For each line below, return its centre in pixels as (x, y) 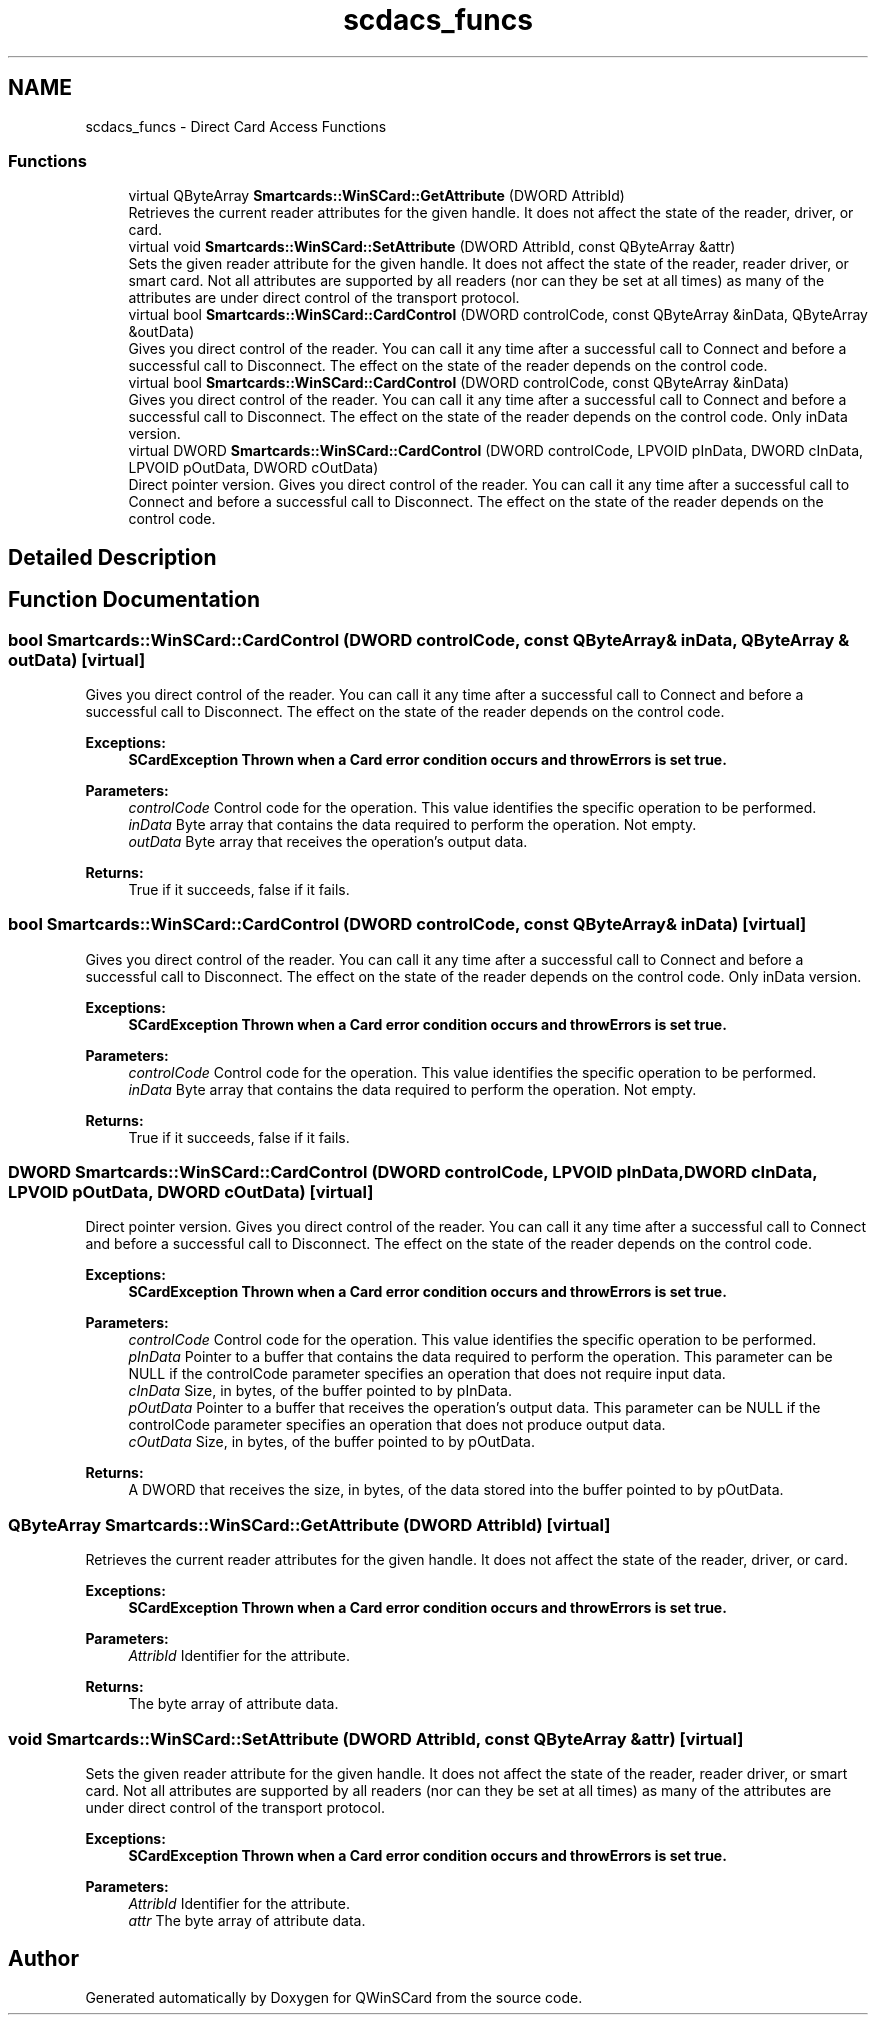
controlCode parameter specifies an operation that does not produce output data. (397, 1425)
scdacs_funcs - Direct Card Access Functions (236, 126)
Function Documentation (134, 600)
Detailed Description (112, 557)
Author (43, 1959)
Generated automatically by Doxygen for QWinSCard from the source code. (334, 1997)
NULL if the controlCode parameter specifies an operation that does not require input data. (427, 1374)
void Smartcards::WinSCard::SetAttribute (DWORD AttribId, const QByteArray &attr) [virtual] (376, 1738)
